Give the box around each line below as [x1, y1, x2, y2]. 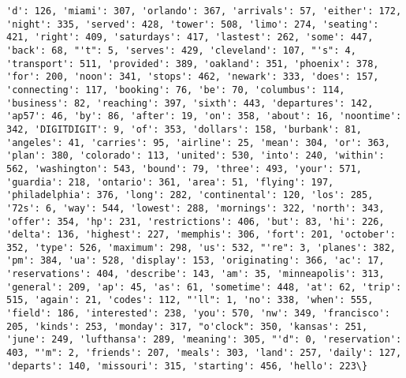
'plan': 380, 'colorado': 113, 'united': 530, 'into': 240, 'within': [6, 150, 385, 162]
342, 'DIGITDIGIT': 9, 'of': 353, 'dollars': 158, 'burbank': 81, [6, 123, 363, 135]
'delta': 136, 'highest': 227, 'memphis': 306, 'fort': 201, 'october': [6, 229, 396, 241]
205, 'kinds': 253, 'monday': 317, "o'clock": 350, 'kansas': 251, [6, 320, 368, 332]
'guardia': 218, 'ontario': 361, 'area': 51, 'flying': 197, [6, 176, 334, 188]
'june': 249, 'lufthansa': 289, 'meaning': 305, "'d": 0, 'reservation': [6, 334, 402, 346]
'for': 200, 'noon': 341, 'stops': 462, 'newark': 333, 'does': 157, [6, 71, 379, 83]
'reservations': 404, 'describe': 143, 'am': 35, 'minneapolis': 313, [6, 268, 385, 280]
